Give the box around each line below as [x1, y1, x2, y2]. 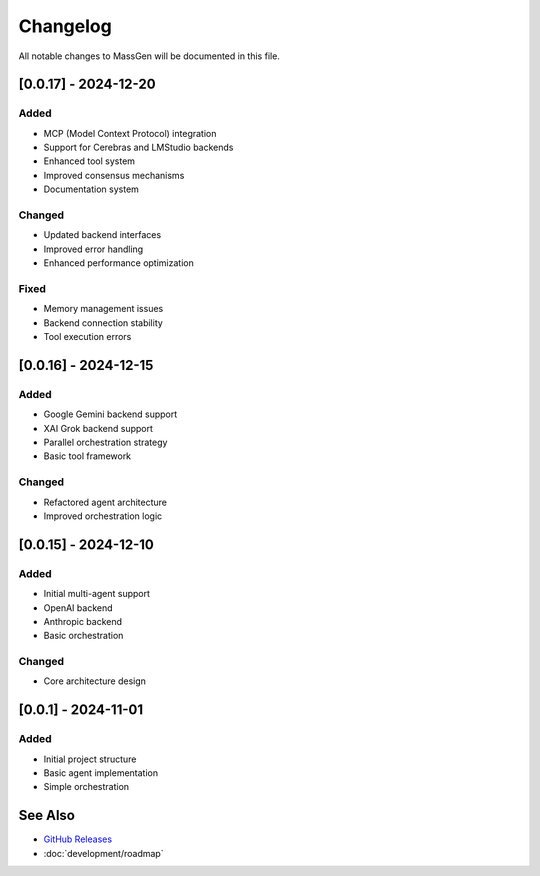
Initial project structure [43, 753, 137, 765]
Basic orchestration [43, 630, 124, 642]
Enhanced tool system [43, 155, 135, 167]
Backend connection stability [43, 316, 164, 329]
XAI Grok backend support [43, 422, 154, 434]
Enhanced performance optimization [43, 257, 194, 269]
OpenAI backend [43, 601, 114, 614]
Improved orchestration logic [43, 510, 163, 522]
